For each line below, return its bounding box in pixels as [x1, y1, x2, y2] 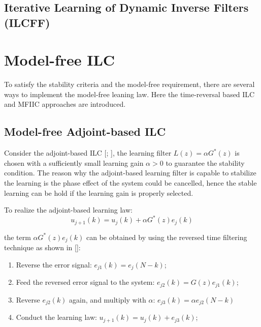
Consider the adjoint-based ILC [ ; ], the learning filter [4, 147, 172, 158]
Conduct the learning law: [16, 312, 97, 322]
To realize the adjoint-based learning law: [4, 204, 133, 215]
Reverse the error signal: [16, 259, 92, 270]
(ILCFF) [4, 14, 50, 30]
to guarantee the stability [166, 157, 245, 168]
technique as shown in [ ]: [4, 242, 81, 253]
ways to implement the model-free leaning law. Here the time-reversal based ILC [4, 88, 255, 99]
